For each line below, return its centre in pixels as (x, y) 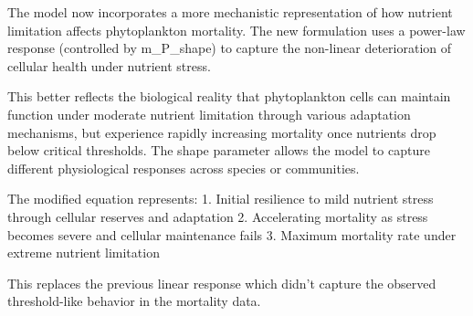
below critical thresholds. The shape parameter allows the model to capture (219, 150)
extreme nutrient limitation (84, 253)
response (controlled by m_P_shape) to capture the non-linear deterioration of (230, 48)
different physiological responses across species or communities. (184, 168)
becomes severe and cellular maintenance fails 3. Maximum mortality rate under (232, 234)
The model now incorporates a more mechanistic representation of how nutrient (230, 12)
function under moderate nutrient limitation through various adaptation (209, 114)
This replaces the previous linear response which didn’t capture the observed (222, 283)
